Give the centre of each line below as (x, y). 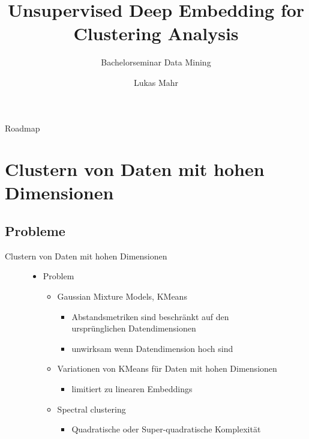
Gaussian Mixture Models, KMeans (122, 296)
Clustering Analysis (156, 33)
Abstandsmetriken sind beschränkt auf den (150, 316)
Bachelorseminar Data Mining (156, 62)
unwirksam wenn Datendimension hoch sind (152, 348)
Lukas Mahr (156, 82)
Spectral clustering (91, 409)
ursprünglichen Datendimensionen (134, 328)
